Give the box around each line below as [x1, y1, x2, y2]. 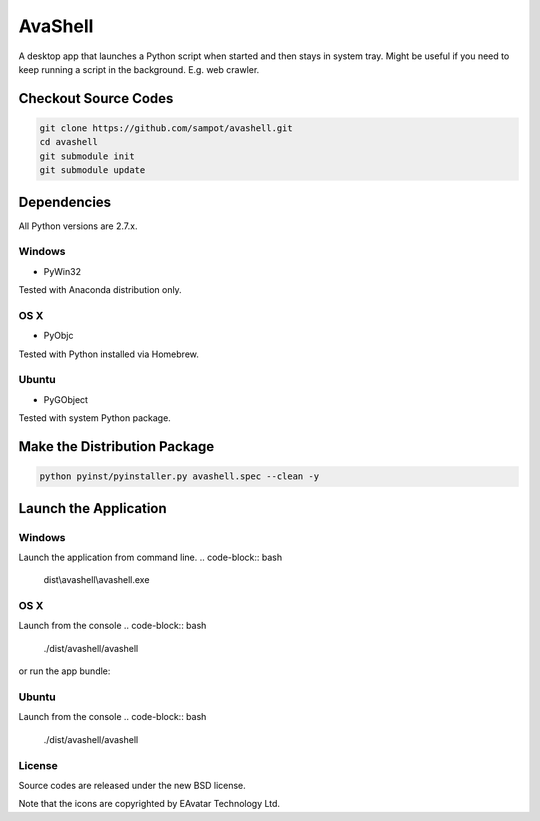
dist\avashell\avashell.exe [43, 574, 150, 586]
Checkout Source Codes [18, 90, 174, 107]
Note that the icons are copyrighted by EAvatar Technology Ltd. [18, 798, 280, 810]
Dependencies [18, 193, 112, 210]
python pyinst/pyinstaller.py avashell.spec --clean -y [39, 471, 320, 482]
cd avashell [39, 136, 99, 148]
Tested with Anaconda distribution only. [18, 284, 182, 296]
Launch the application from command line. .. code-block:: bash [18, 551, 283, 563]
